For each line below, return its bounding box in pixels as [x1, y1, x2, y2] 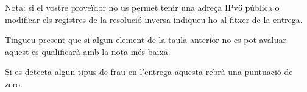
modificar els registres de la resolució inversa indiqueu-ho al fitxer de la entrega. [5, 13, 303, 25]
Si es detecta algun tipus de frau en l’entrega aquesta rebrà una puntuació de [5, 65, 293, 78]
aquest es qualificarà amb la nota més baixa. [5, 45, 171, 57]
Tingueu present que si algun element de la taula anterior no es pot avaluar [5, 33, 286, 46]
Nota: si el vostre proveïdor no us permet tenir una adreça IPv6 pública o [5, 1, 280, 13]
